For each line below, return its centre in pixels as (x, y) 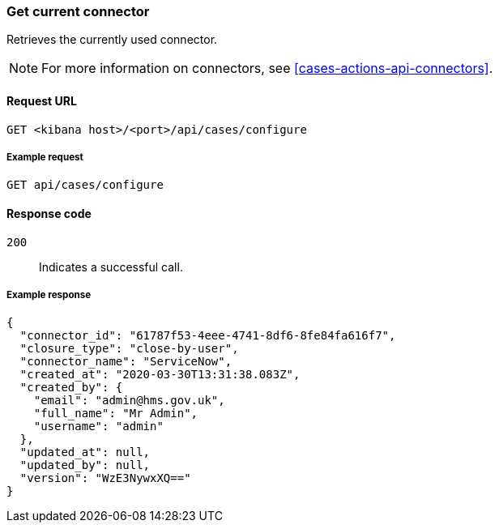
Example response (49, 294)
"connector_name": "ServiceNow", (126, 362)
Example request (45, 157)
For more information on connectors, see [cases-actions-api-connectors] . (267, 68)
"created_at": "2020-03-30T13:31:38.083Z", (160, 375)
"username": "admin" (98, 427)
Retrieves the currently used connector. (112, 40)
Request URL (42, 100)
